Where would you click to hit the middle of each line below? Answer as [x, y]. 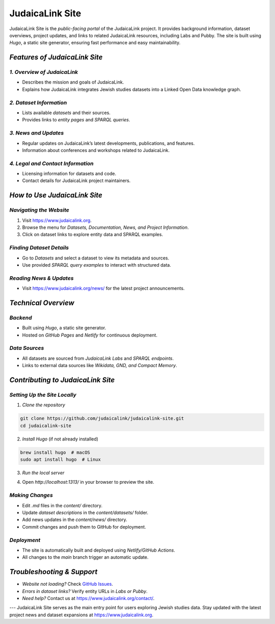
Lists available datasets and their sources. [66, 113]
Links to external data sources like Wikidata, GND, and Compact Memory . [100, 366]
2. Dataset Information [38, 102]
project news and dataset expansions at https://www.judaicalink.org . [81, 615]
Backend [21, 318]
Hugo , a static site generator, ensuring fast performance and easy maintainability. [95, 43]
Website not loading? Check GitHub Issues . [67, 584]
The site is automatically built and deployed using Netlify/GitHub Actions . [99, 550]
